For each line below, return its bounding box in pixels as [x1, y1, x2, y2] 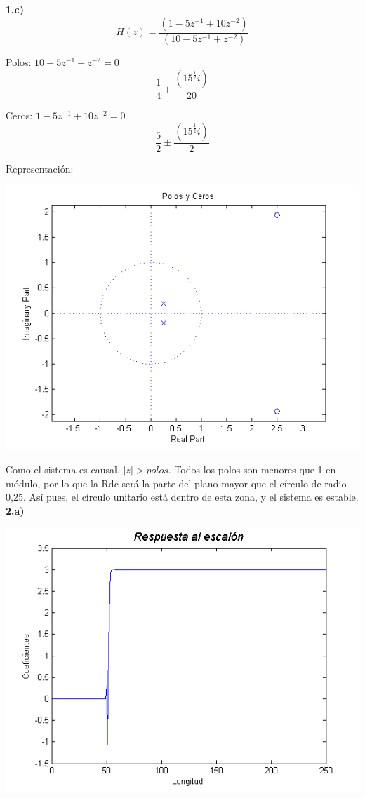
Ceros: [6, 108, 33, 123]
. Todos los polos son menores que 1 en [168, 462, 336, 477]
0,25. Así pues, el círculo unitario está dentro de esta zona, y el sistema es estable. [6, 489, 359, 504]
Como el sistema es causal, [6, 462, 120, 477]
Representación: [6, 161, 74, 175]
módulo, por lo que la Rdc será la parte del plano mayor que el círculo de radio [6, 475, 347, 490]
